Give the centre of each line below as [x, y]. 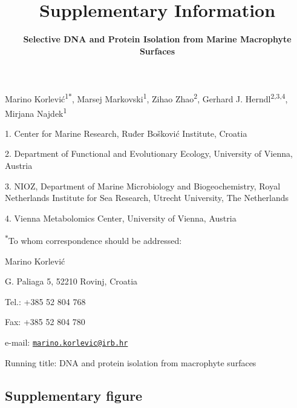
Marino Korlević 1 [37, 98]
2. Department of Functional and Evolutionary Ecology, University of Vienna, [149, 153]
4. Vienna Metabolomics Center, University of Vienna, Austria [121, 218]
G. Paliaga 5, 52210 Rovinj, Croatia [71, 281]
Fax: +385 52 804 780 [45, 322]
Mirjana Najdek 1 [36, 112]
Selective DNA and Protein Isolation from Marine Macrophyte [157, 39]
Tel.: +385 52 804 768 [45, 301]
